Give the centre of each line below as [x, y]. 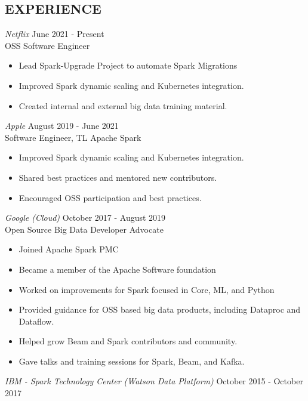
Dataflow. [36, 321]
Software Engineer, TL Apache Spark [73, 137]
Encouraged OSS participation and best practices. [110, 197]
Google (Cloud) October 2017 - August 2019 [85, 218]
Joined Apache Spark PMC [69, 249]
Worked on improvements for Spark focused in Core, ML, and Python [147, 289]
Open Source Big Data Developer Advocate [84, 229]
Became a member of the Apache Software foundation [117, 269]
